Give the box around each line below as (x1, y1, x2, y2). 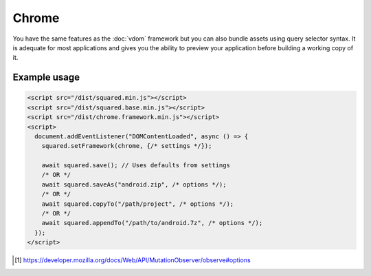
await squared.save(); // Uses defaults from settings (41, 162, 230, 169)
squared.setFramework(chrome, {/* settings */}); (41, 142, 212, 150)
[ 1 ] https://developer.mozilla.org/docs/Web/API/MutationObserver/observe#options (14, 256, 251, 264)
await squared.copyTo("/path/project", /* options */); (41, 200, 234, 208)
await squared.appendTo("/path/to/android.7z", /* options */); (41, 219, 263, 227)
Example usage (12, 72, 80, 83)
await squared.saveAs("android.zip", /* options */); (41, 180, 227, 189)
